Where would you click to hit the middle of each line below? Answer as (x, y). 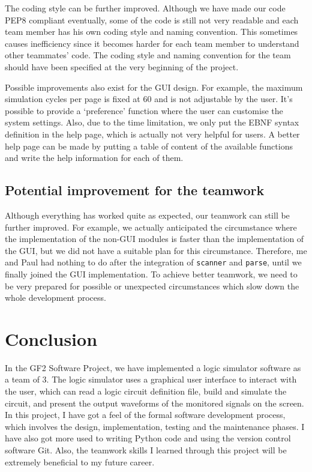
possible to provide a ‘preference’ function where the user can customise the (144, 110)
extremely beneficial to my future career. (80, 461)
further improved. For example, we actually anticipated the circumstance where (151, 227)
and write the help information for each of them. (94, 158)
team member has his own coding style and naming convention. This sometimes (151, 32)
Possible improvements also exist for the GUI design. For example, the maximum (154, 87)
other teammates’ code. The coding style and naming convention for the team (148, 55)
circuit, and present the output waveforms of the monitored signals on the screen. (154, 403)
